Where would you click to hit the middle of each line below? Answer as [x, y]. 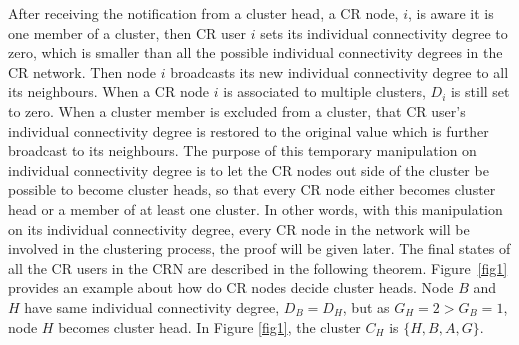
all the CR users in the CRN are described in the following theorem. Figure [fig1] [258, 267]
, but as [366, 306]
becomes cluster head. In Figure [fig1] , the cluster [209, 326]
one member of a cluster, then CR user [127, 32]
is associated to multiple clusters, [324, 91]
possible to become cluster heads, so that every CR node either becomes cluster [252, 189]
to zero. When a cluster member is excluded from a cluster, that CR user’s [237, 110]
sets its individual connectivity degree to [384, 32]
